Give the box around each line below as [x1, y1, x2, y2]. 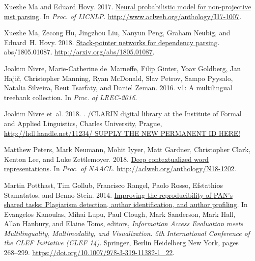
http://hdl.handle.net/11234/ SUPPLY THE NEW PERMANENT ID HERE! [4, 128, 240, 138]
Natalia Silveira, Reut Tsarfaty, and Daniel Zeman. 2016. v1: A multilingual [4, 82, 232, 93]
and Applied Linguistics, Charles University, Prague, [4, 118, 162, 128]
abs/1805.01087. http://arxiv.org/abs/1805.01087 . [4, 47, 155, 57]
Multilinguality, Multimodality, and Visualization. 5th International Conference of [4, 228, 250, 238]
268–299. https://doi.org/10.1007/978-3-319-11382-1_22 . [4, 247, 175, 258]
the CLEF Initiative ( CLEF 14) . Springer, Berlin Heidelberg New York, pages [4, 237, 239, 248]
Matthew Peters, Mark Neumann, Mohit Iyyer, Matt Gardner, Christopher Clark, [4, 144, 251, 155]
